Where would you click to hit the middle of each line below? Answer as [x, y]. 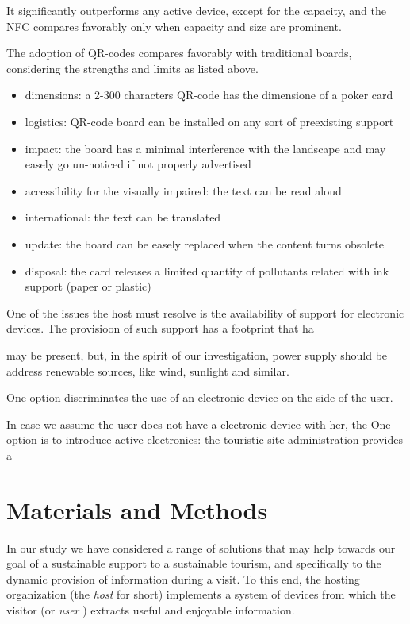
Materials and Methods [137, 509]
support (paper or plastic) [88, 286]
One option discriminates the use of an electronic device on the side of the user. [200, 397]
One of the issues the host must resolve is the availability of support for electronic [205, 312]
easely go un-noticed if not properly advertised [138, 164]
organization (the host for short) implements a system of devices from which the [201, 594]
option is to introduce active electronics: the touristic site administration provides [205, 439]
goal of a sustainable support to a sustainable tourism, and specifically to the [194, 563]
